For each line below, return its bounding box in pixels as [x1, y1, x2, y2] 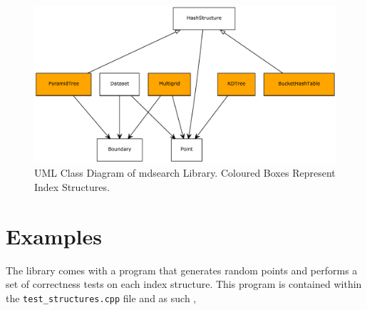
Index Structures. [34, 179, 110, 194]
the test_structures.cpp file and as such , [6, 290, 197, 305]
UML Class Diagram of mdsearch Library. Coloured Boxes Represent [34, 165, 336, 180]
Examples [6, 221, 102, 250]
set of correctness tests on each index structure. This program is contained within [6, 277, 362, 291]
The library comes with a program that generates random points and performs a [6, 262, 358, 277]
